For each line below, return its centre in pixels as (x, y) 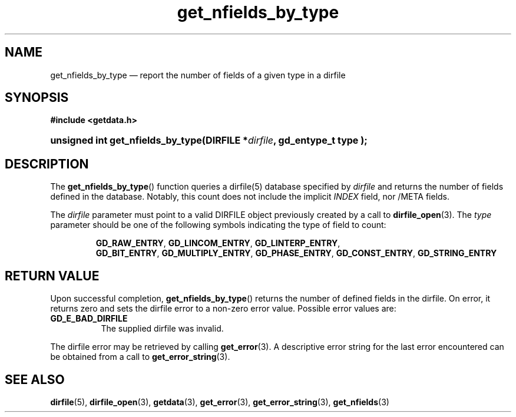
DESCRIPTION (47, 164)
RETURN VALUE (52, 276)
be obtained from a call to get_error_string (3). (140, 357)
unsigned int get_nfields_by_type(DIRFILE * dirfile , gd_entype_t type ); (209, 140)
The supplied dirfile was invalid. (162, 329)
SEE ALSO (35, 379)
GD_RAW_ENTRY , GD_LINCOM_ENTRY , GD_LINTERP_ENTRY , (218, 243)
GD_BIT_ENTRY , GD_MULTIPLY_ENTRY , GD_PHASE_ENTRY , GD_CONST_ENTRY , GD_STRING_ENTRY (296, 253)
